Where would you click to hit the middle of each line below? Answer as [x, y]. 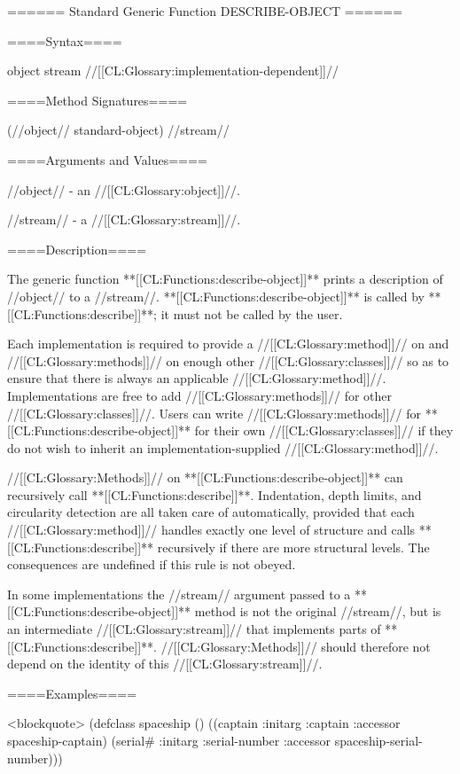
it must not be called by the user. [252, 313]
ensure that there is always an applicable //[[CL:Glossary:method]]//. [197, 378]
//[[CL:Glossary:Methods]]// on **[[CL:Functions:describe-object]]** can [205, 477]
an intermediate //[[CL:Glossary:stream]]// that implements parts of [194, 629]
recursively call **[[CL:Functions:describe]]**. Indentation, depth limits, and [214, 494]
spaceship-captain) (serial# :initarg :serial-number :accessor [169, 740]
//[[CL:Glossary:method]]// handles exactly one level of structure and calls [211, 530]
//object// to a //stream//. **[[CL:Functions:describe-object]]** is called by [216, 296]
